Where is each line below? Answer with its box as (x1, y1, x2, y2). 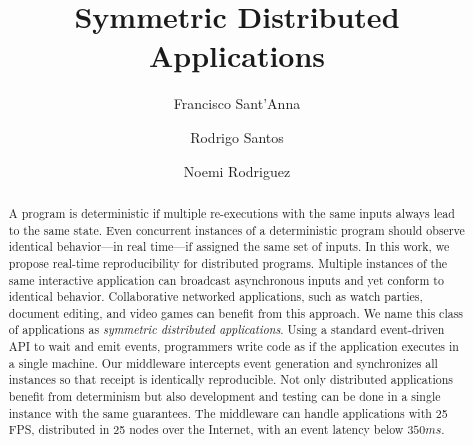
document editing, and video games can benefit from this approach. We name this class (8, 304, 464, 321)
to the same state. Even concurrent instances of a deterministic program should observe (8, 221, 465, 238)
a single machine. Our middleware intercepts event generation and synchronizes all (8, 354, 438, 371)
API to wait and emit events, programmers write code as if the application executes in (8, 338, 459, 355)
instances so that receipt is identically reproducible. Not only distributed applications (8, 371, 453, 388)
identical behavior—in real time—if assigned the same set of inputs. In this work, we (8, 238, 450, 255)
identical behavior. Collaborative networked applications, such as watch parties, (8, 288, 423, 305)
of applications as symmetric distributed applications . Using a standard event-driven (8, 321, 445, 338)
